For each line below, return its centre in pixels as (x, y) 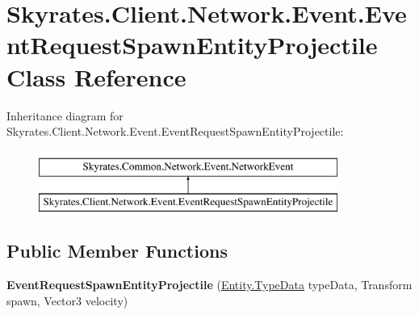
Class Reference (96, 76)
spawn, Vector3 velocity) (67, 300)
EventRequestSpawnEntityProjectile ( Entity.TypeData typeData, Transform (209, 285)
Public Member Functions (117, 251)
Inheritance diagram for (65, 115)
